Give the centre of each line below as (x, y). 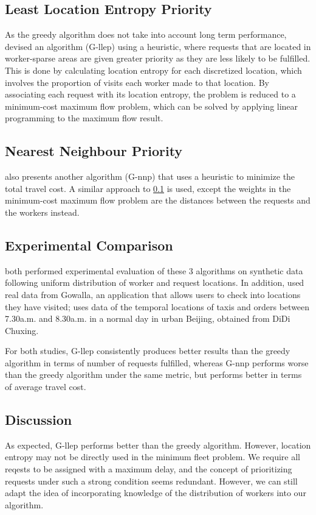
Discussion (39, 420)
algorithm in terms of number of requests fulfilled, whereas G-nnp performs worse (157, 362)
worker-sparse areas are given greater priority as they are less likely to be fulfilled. (158, 58)
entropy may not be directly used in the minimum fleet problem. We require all (153, 457)
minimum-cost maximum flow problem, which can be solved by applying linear (152, 106)
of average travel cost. (46, 387)
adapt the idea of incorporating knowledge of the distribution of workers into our (156, 493)
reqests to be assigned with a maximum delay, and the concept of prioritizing (149, 469)
